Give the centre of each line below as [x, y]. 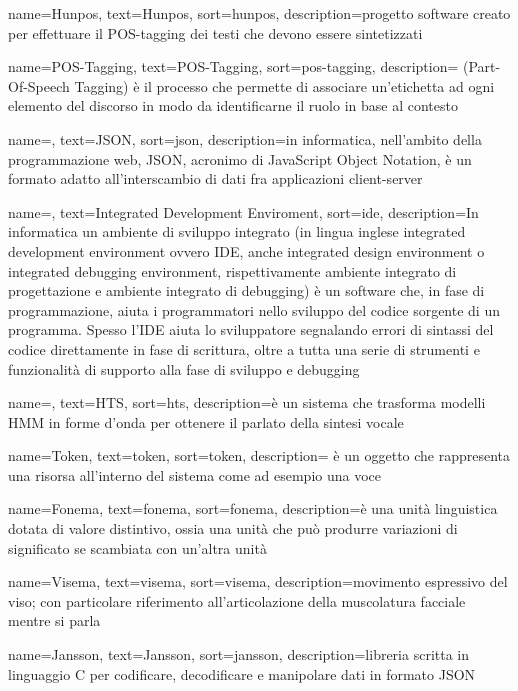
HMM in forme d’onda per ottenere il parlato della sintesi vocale [206, 421]
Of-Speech [39, 85]
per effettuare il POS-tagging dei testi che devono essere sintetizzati [215, 32]
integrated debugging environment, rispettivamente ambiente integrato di [232, 270]
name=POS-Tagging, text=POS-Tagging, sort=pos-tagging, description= [233, 66]
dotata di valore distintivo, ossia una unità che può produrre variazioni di [233, 528]
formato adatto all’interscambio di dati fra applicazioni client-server [215, 178]
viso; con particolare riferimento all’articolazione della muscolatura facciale [237, 600]
